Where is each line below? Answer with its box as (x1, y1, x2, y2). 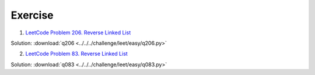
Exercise (10, 9, 54, 22)
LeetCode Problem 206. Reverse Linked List (25, 29, 131, 36)
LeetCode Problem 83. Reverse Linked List (25, 50, 128, 58)
